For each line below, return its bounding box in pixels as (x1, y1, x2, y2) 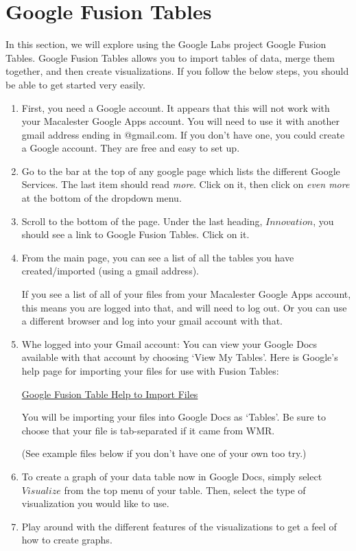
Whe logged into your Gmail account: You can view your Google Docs (21, 336, 318, 351)
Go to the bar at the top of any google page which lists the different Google (21, 163, 340, 178)
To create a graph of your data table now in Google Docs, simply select (21, 469, 322, 483)
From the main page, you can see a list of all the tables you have (21, 250, 294, 264)
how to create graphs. (21, 532, 112, 547)
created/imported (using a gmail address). (21, 263, 199, 278)
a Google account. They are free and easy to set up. (21, 141, 240, 155)
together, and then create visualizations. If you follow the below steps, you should (5, 64, 349, 78)
